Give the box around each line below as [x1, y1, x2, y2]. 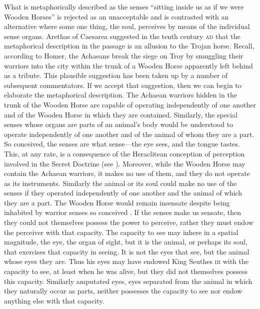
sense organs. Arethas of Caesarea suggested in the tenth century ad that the [4, 30, 240, 41]
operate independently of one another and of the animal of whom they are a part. [4, 128, 254, 139]
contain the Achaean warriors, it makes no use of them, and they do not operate [4, 168, 250, 178]
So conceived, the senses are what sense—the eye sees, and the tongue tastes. [4, 138, 240, 149]
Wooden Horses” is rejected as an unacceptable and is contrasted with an [4, 11, 229, 21]
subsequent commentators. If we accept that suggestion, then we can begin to [4, 79, 241, 90]
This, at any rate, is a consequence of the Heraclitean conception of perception [4, 148, 245, 158]
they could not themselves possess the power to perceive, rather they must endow [4, 217, 253, 227]
